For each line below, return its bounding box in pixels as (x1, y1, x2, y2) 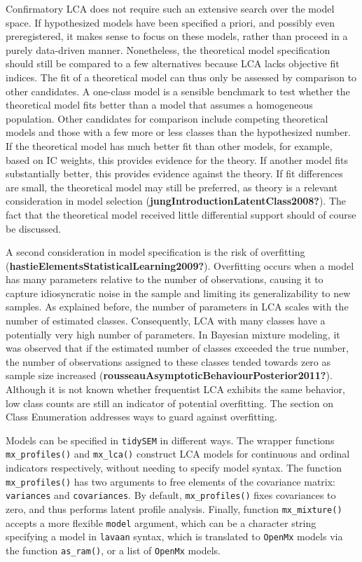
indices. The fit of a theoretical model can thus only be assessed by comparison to (6, 69, 357, 84)
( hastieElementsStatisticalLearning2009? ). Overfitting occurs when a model (6, 258, 354, 273)
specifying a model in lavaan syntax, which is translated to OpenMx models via (6, 529, 343, 544)
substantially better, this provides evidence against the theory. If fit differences (6, 166, 343, 181)
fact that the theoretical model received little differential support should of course (6, 207, 356, 221)
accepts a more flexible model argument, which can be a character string (6, 515, 316, 530)
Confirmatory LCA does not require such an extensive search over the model (6, 1, 335, 15)
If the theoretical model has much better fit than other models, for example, (6, 138, 333, 153)
